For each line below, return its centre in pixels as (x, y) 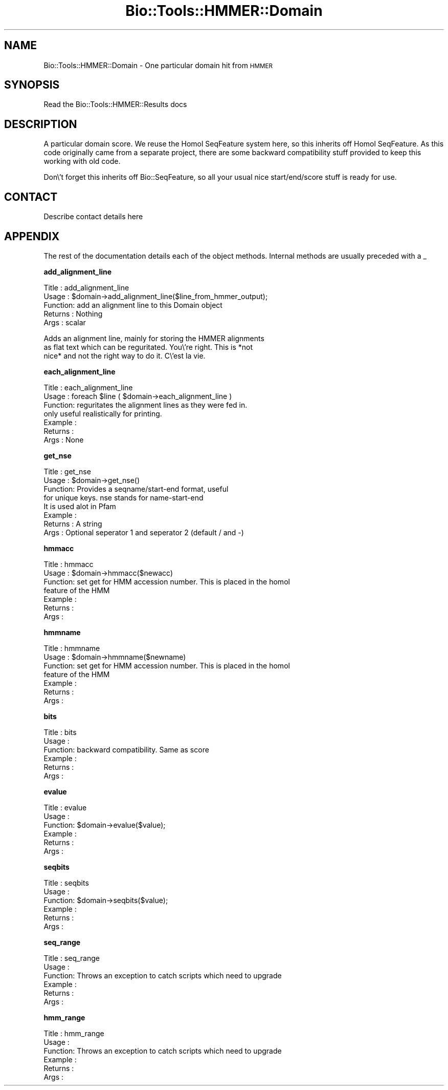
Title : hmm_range (74, 1033)
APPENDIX (32, 236)
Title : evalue (65, 807)
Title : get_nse (67, 471)
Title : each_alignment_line (88, 387)
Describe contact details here (93, 217)
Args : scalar (65, 322)
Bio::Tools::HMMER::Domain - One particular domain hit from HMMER (158, 65)
